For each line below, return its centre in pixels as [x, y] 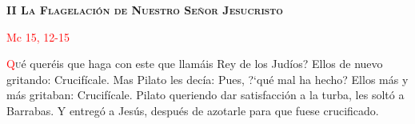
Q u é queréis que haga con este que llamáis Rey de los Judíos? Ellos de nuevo [195, 64]
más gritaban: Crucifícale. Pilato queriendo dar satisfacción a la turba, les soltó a [206, 95]
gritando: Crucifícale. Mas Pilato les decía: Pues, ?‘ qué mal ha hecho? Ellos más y [207, 79]
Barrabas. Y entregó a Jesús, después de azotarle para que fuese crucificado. [193, 110]
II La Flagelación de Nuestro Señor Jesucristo [145, 10]
